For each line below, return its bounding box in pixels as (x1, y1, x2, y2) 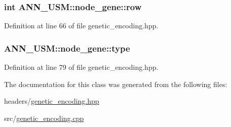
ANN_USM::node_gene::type (4, 41, 130, 54)
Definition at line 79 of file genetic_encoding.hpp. (4, 62, 159, 72)
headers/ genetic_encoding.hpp (4, 96, 99, 106)
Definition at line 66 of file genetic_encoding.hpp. (4, 20, 159, 31)
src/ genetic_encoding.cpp (4, 112, 84, 123)
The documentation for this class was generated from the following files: (4, 78, 227, 89)
